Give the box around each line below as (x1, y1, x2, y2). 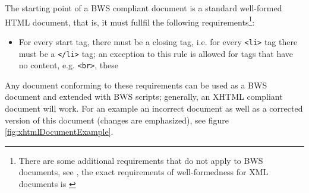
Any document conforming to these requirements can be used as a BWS (5, 78, 267, 91)
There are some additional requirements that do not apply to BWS (18, 154, 263, 166)
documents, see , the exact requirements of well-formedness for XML (18, 166, 269, 178)
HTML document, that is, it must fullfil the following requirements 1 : (5, 14, 255, 28)
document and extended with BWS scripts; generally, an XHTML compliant (5, 90, 283, 103)
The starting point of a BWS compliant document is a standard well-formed (5, 2, 282, 14)
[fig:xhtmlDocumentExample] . (5, 125, 113, 138)
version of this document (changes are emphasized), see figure (5, 113, 229, 126)
